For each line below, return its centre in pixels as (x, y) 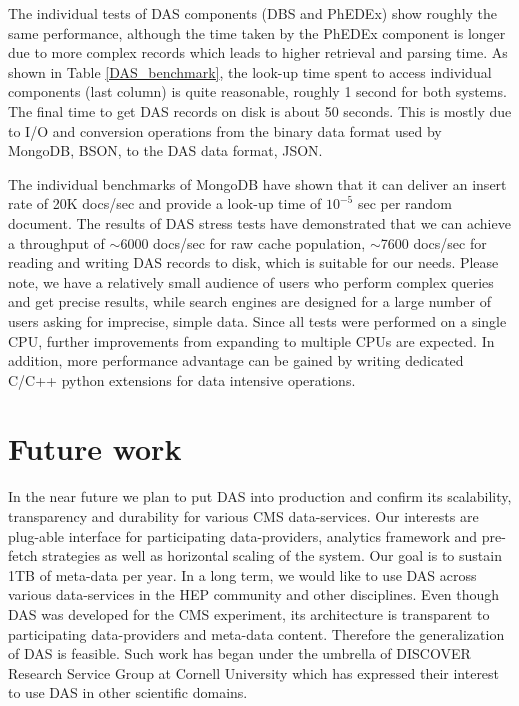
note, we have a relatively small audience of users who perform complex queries (251, 281)
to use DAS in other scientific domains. (128, 692)
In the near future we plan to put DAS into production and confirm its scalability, (260, 496)
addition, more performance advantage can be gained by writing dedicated (236, 360)
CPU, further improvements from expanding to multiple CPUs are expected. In (251, 340)
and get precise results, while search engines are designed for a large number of (249, 301)
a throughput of (56, 242)
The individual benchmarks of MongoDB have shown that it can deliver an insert (257, 183)
